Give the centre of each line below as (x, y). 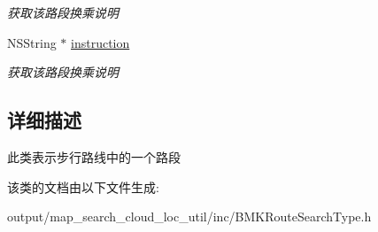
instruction (100, 42)
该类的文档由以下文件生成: (83, 186)
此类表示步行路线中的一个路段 (94, 156)
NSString (32, 42)
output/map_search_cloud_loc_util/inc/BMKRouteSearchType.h (189, 217)
